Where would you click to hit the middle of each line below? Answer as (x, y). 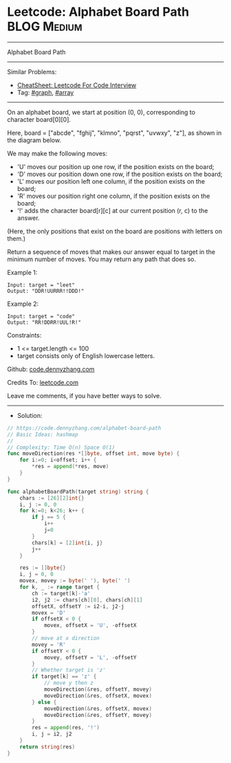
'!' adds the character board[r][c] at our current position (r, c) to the (112, 210)
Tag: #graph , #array (45, 92)
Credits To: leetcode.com (43, 382)
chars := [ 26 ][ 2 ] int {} (52, 498)
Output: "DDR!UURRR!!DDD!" (46, 291)
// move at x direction (66, 639)
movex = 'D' (49, 612)
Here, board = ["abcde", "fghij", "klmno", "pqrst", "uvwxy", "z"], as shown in (114, 133)
